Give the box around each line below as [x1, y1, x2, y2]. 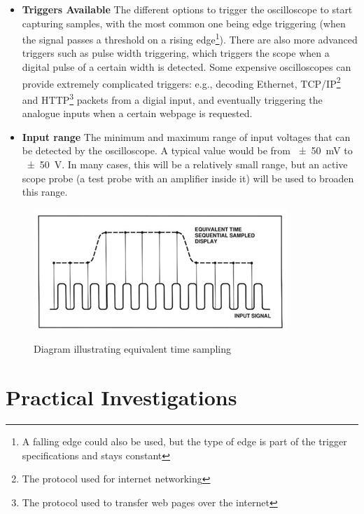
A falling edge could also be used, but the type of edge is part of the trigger [22, 434, 347, 448]
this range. [22, 184, 68, 199]
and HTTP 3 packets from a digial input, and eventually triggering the [22, 90, 323, 107]
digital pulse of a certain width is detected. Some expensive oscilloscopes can [22, 60, 351, 74]
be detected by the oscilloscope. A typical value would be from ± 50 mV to [22, 143, 353, 158]
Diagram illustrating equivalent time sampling [34, 341, 232, 356]
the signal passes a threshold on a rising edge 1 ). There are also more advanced [22, 30, 358, 46]
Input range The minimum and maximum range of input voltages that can [22, 129, 351, 144]
